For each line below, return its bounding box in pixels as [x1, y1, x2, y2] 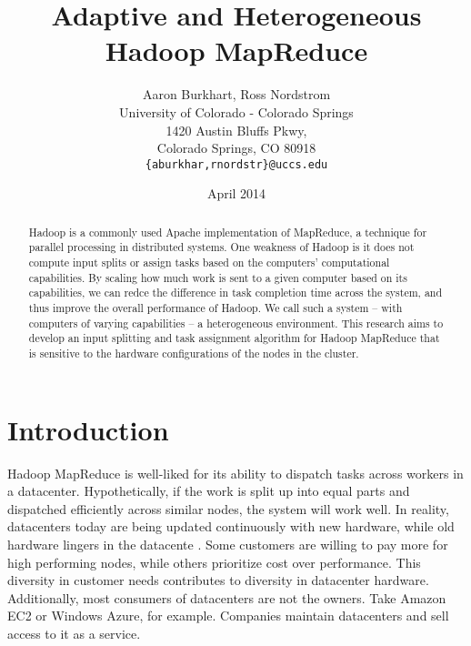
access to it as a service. [7, 623, 141, 642]
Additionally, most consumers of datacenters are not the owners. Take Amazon [7, 588, 446, 607]
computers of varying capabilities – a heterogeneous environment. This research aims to [28, 315, 444, 330]
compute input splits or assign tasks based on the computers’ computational [28, 255, 390, 270]
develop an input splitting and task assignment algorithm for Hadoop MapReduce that [28, 330, 440, 346]
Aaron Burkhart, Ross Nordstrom [142, 85, 331, 104]
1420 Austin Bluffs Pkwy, [165, 120, 307, 139]
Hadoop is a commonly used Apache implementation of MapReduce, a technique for [28, 224, 427, 239]
